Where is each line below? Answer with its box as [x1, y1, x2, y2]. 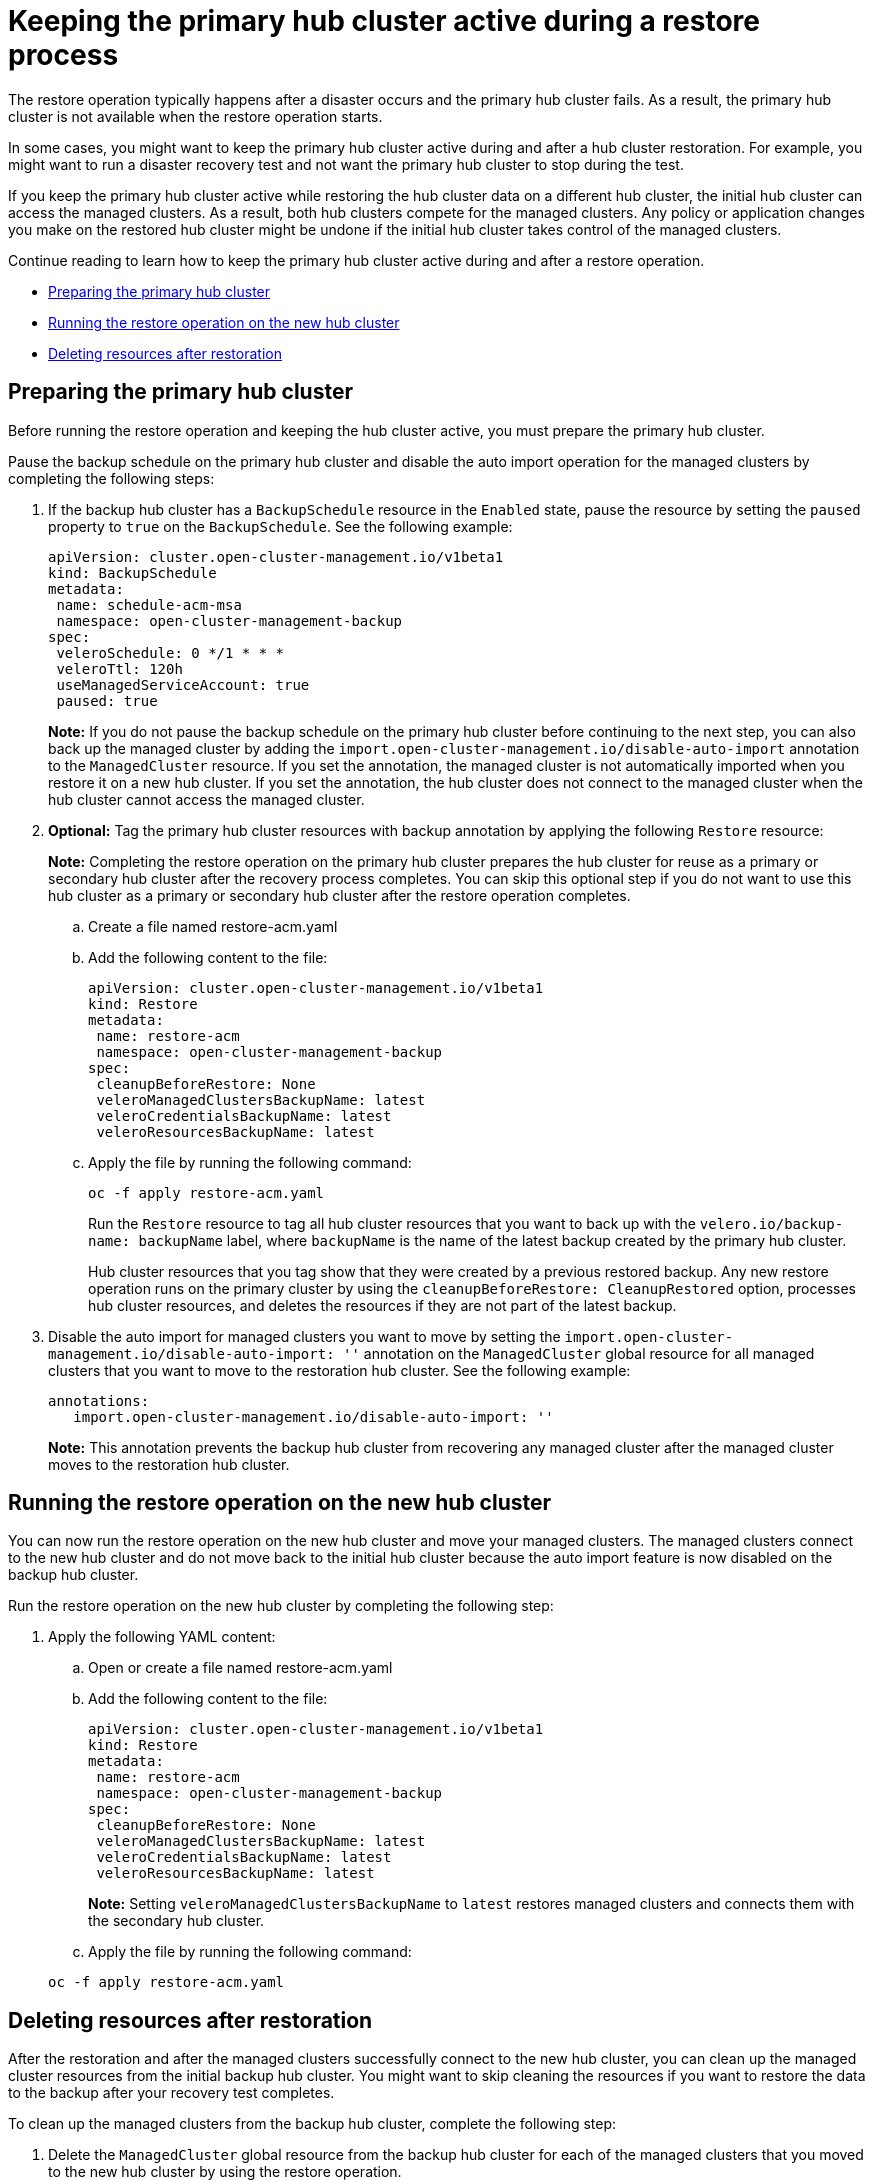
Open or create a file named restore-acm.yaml [88, 1659, 393, 1677]
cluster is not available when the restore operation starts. [8, 107, 383, 125]
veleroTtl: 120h [56, 660, 183, 677]
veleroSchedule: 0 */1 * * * [56, 644, 285, 661]
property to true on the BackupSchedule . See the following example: [48, 517, 513, 535]
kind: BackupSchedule [48, 564, 217, 581]
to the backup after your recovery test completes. [8, 2084, 335, 2102]
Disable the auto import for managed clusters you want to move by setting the [48, 1327, 561, 1345]
